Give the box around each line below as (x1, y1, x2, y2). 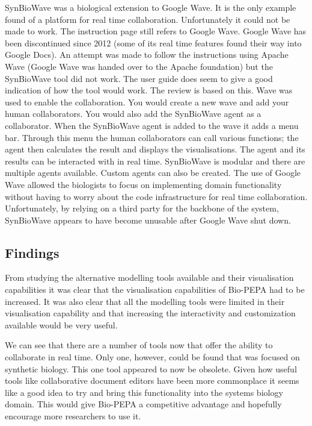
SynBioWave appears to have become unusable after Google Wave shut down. (5, 213, 291, 226)
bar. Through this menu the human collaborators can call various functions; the (5, 131, 299, 143)
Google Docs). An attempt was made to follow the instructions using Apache (5, 48, 289, 61)
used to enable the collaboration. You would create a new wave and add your (5, 95, 289, 108)
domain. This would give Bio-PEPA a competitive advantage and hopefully (5, 398, 282, 410)
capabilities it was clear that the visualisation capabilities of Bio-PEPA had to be (5, 283, 305, 296)
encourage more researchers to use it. (5, 410, 141, 422)
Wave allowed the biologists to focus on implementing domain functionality (5, 178, 282, 190)
